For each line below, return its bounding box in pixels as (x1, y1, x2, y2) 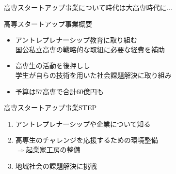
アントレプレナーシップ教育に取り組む (15, 35, 137, 45)
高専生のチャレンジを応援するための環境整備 (15, 135, 158, 145)
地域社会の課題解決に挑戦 (15, 160, 97, 171)
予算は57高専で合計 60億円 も (15, 86, 104, 96)
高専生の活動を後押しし (15, 60, 90, 71)
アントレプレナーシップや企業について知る (15, 118, 151, 129)
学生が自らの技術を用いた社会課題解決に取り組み (15, 70, 172, 80)
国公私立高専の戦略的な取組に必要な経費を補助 (15, 44, 165, 54)
